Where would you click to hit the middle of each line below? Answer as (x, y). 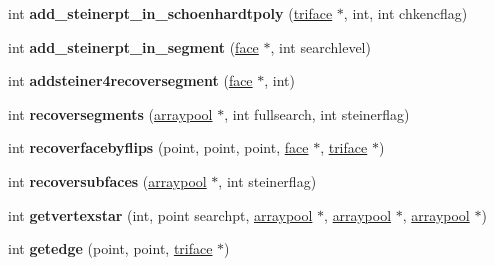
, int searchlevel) (320, 46)
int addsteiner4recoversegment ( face (130, 80)
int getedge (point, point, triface (110, 248)
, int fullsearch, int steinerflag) (317, 113)
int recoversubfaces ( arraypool (107, 180)
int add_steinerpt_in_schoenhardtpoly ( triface (170, 13)
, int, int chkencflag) (405, 13)
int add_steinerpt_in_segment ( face (133, 46)
